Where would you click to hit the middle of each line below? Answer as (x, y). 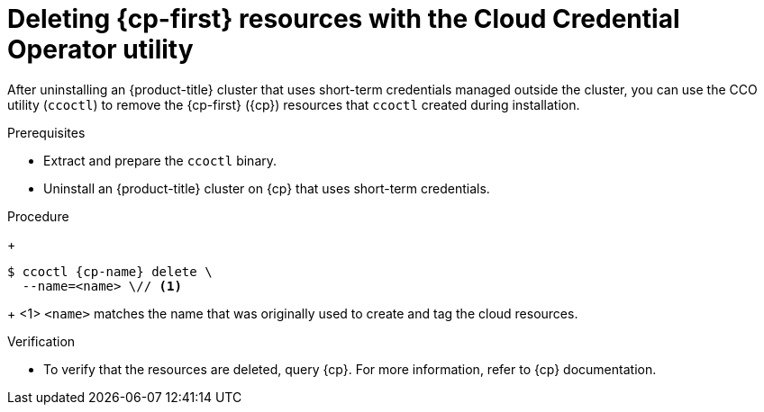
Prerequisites (46, 132)
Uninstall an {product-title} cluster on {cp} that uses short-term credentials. (267, 188)
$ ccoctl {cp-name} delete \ (110, 271)
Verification (41, 341)
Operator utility (100, 49)
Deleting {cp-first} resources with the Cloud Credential (344, 19)
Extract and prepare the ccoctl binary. (160, 160)
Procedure (38, 216)
